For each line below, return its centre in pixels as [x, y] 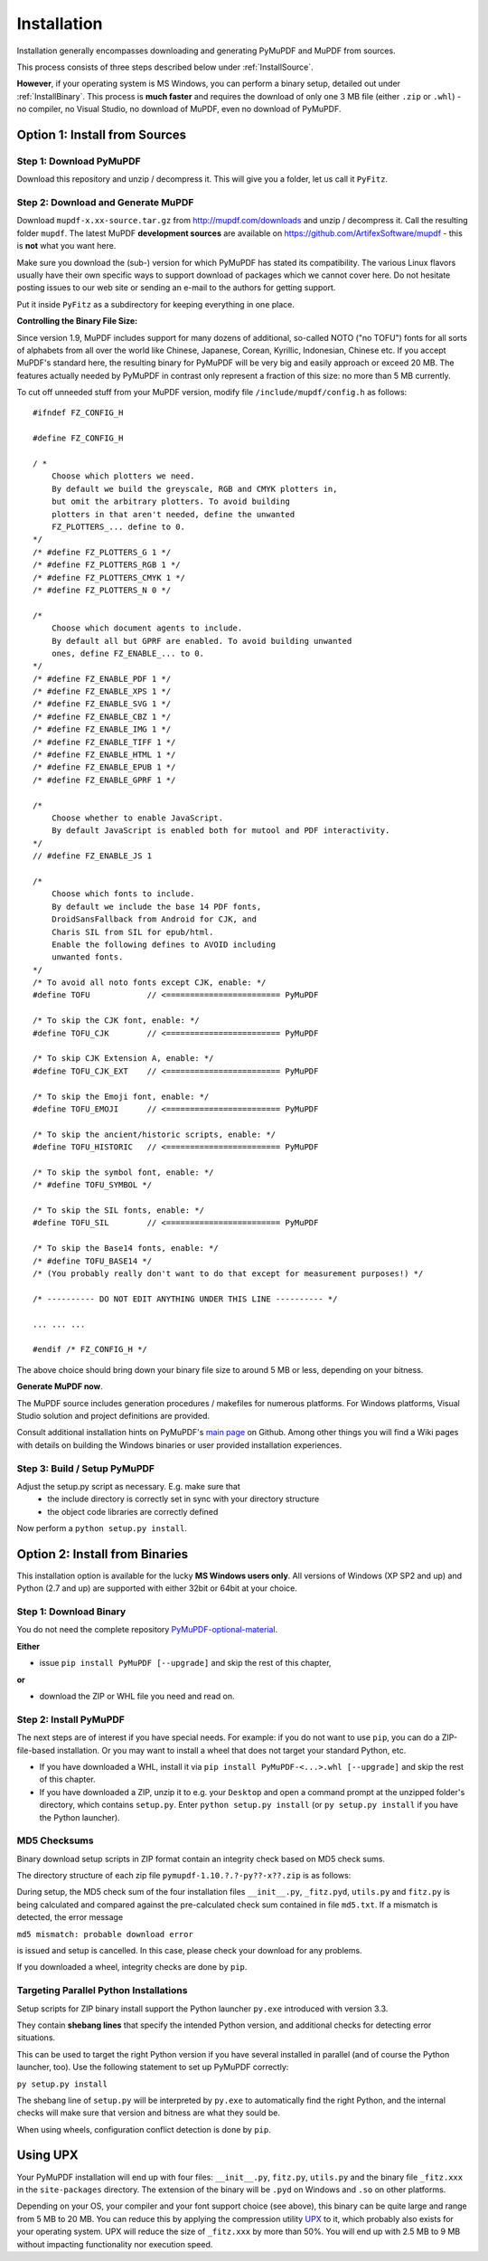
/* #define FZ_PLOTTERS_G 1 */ [102, 552]
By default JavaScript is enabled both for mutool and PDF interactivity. [221, 831]
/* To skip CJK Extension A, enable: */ [123, 1059]
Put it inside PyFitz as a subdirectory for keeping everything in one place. [156, 304]
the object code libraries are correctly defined [133, 1511]
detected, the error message [70, 1917]
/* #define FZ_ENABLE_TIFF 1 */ [104, 742]
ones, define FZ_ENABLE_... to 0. [128, 653]
